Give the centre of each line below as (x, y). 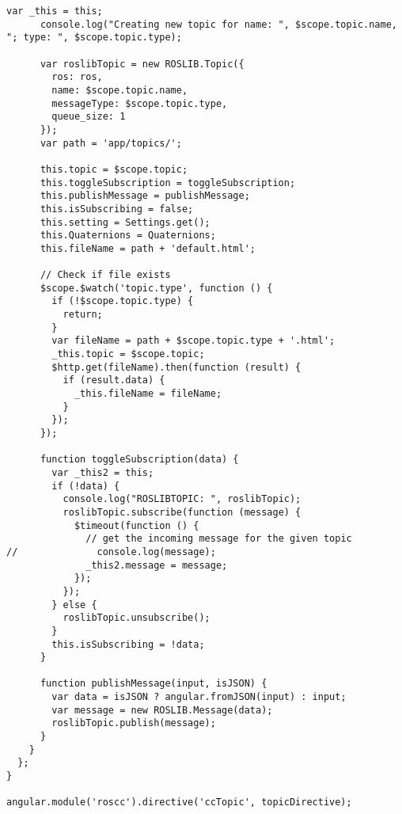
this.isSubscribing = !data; (128, 644)
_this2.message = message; (157, 565)
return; (83, 315)
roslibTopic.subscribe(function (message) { (182, 512)
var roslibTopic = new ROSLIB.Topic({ (142, 64)
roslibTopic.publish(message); (134, 723)
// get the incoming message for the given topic (219, 539)
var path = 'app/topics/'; (111, 143)
